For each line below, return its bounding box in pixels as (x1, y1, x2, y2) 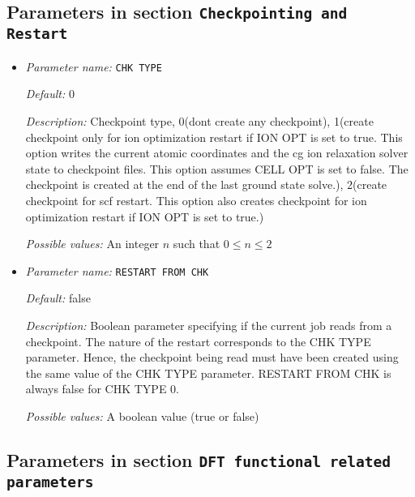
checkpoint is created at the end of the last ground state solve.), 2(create (25, 176, 387, 193)
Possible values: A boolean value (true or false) (25, 407, 259, 424)
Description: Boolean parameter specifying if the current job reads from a (25, 317, 392, 333)
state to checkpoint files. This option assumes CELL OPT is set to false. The (25, 160, 409, 177)
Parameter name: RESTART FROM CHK (25, 262, 209, 279)
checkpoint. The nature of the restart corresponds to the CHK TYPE (25, 332, 371, 349)
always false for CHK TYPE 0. (25, 380, 179, 397)
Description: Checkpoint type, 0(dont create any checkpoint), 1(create (25, 113, 374, 129)
